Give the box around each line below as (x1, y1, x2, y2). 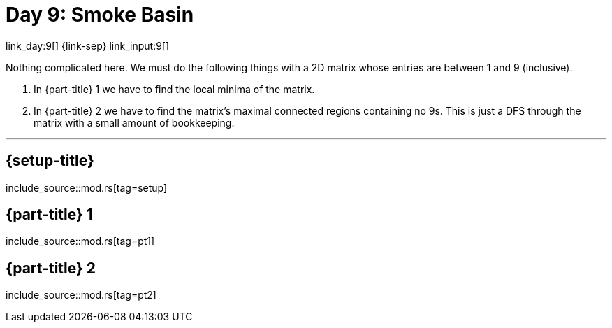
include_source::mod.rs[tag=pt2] (6, 289, 156, 301)
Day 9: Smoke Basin (6, 3, 194, 27)
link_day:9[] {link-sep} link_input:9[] (6, 39, 170, 52)
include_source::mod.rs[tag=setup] (6, 181, 168, 194)
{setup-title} (6, 152, 94, 170)
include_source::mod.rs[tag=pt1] (6, 235, 155, 248)
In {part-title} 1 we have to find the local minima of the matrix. (34, 83, 315, 95)
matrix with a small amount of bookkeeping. (34, 116, 235, 129)
